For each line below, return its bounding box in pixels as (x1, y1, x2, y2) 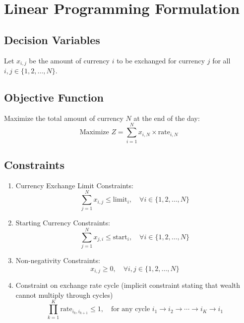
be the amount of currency (29, 55, 110, 65)
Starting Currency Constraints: (15, 217, 110, 228)
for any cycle (111, 306, 150, 313)
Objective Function (4, 90, 104, 105)
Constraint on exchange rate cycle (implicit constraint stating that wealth (15, 280, 241, 290)
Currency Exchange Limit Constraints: (15, 180, 133, 190)
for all (212, 55, 231, 65)
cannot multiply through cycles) (15, 289, 113, 300)
